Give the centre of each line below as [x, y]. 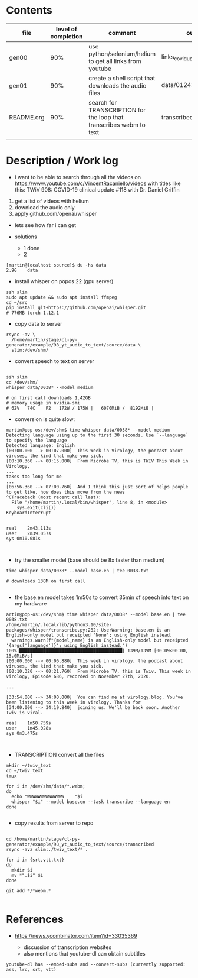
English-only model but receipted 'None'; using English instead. [89, 635]
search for [103, 102]
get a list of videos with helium [52, 201]
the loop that [106, 117]
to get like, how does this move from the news [66, 492]
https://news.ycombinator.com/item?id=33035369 [76, 935]
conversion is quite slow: [45, 419]
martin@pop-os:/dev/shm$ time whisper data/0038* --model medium [88, 430]
